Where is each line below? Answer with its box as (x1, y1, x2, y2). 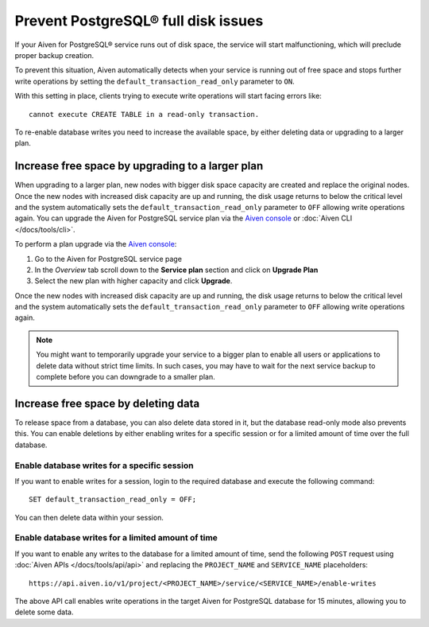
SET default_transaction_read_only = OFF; (29, 495, 197, 504)
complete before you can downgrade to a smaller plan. (36, 372, 215, 382)
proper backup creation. (14, 50, 95, 60)
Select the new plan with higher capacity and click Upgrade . (34, 276, 233, 286)
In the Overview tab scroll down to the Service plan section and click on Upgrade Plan (34, 265, 319, 275)
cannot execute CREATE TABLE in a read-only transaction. (29, 110, 260, 119)
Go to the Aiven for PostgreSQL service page (34, 254, 183, 263)
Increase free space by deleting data (14, 396, 200, 410)
